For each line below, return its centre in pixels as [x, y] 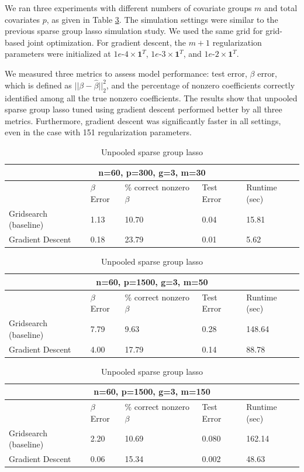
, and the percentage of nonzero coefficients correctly [201, 85]
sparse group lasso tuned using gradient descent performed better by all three [144, 109]
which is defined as [38, 85]
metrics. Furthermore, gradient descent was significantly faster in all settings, [143, 120]
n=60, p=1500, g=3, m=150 [152, 391]
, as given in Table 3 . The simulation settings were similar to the [162, 19]
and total [281, 8]
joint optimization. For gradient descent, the [107, 42]
